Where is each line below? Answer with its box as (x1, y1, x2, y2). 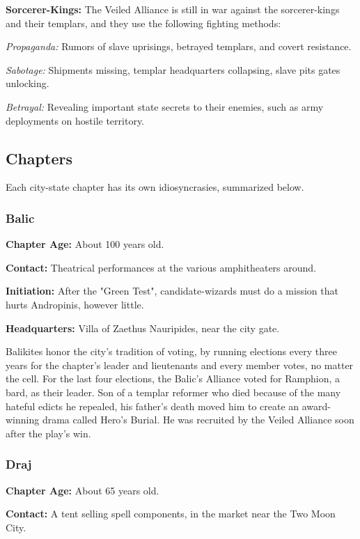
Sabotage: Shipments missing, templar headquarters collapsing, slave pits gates (6, 62, 341, 77)
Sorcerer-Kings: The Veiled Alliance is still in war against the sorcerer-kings (6, 2, 340, 16)
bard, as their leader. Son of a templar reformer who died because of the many (6, 384, 341, 399)
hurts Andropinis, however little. (6, 297, 144, 311)
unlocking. (6, 76, 49, 91)
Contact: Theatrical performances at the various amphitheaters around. (6, 260, 317, 274)
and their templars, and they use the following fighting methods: (6, 15, 281, 30)
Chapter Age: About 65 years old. (6, 483, 159, 497)
